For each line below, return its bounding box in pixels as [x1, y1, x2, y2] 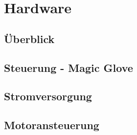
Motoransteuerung [4, 117, 99, 133]
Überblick [4, 31, 55, 46]
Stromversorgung [4, 89, 92, 104]
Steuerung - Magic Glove [4, 60, 133, 75]
